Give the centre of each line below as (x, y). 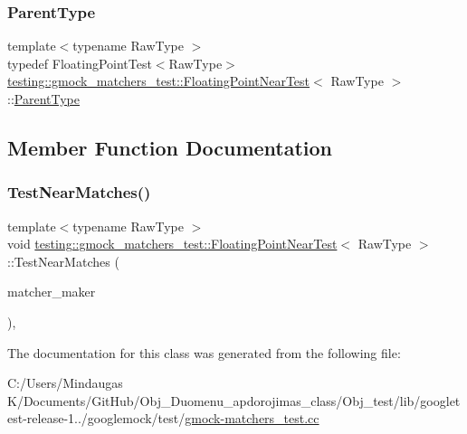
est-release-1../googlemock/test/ (96, 418)
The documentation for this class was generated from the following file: (204, 352)
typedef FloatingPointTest (80, 63)
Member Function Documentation (170, 147)
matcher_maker (52, 292)
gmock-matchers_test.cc (252, 418)
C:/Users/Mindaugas (65, 383)
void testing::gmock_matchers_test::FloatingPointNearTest (172, 244)
